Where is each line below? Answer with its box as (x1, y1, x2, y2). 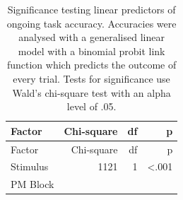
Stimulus (11, 159, 49, 174)
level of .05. (66, 99, 117, 114)
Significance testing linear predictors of (7, 2, 176, 16)
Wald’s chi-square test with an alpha (12, 85, 171, 100)
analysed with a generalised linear (18, 30, 165, 45)
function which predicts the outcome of (6, 57, 177, 72)
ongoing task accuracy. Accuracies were (6, 16, 177, 30)
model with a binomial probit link (18, 43, 165, 58)
